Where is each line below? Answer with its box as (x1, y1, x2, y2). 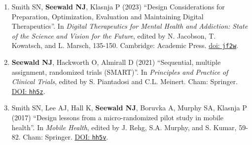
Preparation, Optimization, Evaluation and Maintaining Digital (11, 11, 204, 21)
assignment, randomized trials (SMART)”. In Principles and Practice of (11, 66, 228, 77)
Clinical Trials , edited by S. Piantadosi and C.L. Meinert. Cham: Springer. (11, 76, 238, 87)
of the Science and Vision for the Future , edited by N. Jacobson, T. (11, 30, 216, 41)
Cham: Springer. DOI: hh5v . (23, 132, 108, 142)
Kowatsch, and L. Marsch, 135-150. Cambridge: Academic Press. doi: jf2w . (11, 40, 238, 50)
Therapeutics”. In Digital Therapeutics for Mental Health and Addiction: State (11, 21, 248, 31)
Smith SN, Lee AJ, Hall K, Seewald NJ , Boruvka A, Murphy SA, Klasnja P (11, 102, 247, 113)
